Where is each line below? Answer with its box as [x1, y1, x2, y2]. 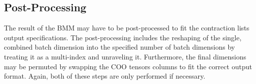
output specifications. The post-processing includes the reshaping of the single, [4, 32, 242, 42]
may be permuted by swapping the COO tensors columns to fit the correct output [4, 61, 252, 71]
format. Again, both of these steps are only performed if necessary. [4, 71, 206, 81]
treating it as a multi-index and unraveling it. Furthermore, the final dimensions [4, 51, 247, 61]
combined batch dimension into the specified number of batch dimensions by [4, 42, 235, 52]
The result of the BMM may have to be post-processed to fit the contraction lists [4, 23, 250, 33]
